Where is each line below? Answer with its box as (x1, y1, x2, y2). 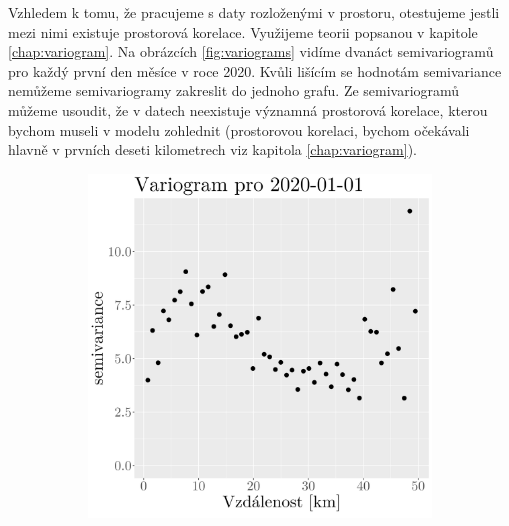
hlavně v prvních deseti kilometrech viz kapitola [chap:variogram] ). (8, 139, 417, 160)
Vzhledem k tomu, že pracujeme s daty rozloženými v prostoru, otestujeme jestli (8, 2, 500, 22)
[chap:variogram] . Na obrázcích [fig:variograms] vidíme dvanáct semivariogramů (8, 41, 494, 62)
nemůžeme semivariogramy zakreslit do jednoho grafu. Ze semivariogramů (8, 80, 460, 101)
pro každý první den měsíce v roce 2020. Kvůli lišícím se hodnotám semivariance (8, 60, 502, 81)
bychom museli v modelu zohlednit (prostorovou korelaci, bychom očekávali (8, 119, 470, 140)
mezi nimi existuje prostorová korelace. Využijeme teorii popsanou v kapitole (8, 21, 478, 42)
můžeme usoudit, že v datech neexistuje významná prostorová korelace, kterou (8, 99, 488, 120)
